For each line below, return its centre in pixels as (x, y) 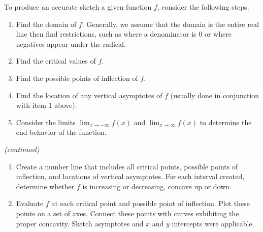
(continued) (22, 149)
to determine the (226, 122)
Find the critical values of (56, 61)
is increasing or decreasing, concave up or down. (157, 186)
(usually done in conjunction (215, 95)
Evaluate (30, 203)
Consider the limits (46, 122)
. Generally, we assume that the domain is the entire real (170, 24)
